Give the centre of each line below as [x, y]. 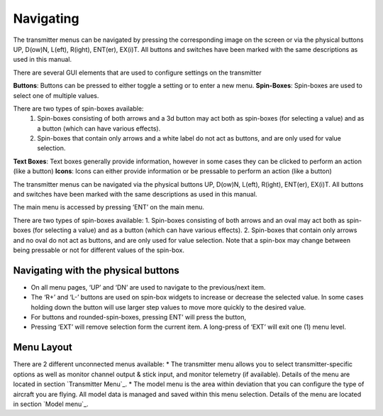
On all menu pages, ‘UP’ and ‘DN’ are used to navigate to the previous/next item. [148, 287]
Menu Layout [43, 347]
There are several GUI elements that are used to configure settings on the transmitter [137, 72]
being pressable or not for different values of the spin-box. [99, 250]
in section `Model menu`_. [51, 404]
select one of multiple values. [56, 95]
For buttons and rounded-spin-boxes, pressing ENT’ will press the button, [139, 317]
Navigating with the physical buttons [96, 270]
